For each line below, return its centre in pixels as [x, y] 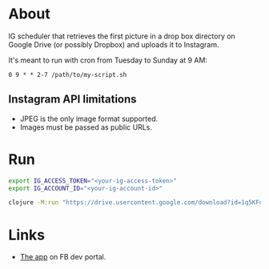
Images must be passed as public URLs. [86, 127]
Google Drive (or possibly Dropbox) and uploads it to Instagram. [114, 44]
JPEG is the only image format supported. [89, 118]
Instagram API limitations [73, 100]
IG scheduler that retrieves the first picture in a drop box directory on [122, 36]
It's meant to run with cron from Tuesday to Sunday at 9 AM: [108, 60]
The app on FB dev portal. [63, 257]
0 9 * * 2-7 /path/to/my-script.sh [68, 74]
